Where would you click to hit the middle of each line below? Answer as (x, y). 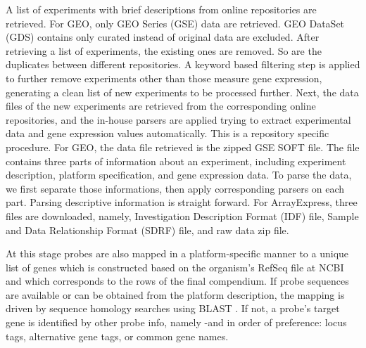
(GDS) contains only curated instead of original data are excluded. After (163, 37)
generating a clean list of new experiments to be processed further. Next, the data (182, 92)
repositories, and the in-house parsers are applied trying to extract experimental (178, 119)
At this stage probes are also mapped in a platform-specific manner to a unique (177, 253)
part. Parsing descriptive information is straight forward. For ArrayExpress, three (182, 202)
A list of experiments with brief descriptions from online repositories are (161, 9)
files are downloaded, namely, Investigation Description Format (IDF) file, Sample (182, 215)
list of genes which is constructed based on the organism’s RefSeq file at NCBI (175, 267)
